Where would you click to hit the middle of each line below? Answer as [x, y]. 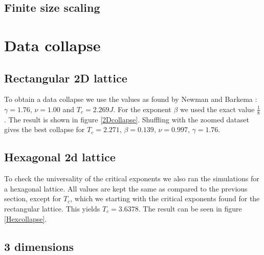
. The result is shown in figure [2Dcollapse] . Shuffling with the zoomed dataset [127, 119]
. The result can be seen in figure [190, 208]
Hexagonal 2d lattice [60, 157]
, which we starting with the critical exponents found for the [165, 198]
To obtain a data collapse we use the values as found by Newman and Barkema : [131, 99]
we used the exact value [217, 109]
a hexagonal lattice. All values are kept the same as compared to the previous [126, 188]
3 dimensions [39, 246]
